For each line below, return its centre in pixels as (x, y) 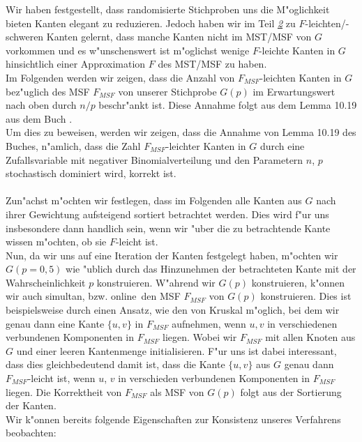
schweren (25, 37)
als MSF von (177, 391)
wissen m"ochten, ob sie (56, 242)
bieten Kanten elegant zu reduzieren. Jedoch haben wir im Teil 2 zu (151, 23)
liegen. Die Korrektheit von (64, 391)
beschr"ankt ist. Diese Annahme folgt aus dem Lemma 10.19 (228, 105)
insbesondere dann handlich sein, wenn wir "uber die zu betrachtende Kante (168, 228)
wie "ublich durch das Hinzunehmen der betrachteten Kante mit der (211, 269)
